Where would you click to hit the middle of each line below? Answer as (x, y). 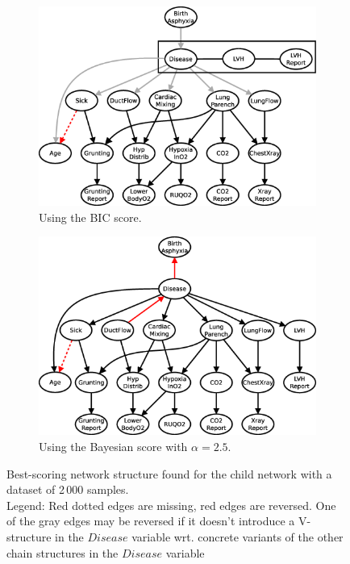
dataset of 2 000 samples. (68, 489)
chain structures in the (62, 552)
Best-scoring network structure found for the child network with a (169, 473)
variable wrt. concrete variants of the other (237, 536)
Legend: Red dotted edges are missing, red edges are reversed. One (171, 505)
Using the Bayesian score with (113, 446)
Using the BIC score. (90, 217)
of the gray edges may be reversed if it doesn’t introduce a (151, 521)
